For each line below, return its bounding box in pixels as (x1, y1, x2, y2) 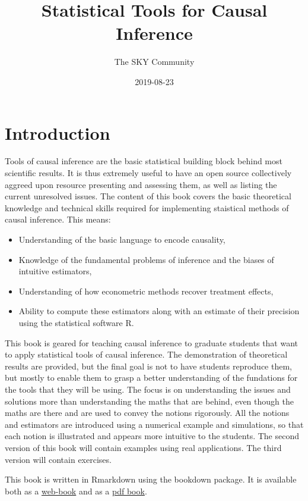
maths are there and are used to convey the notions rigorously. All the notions (5, 406, 290, 419)
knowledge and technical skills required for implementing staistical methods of (5, 201, 289, 214)
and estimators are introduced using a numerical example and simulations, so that (5, 418, 304, 430)
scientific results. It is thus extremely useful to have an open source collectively (5, 167, 292, 179)
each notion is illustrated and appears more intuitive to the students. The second (5, 430, 300, 442)
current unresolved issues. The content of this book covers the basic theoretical (5, 190, 291, 202)
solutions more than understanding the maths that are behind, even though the (5, 394, 294, 407)
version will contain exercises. (5, 453, 112, 465)
